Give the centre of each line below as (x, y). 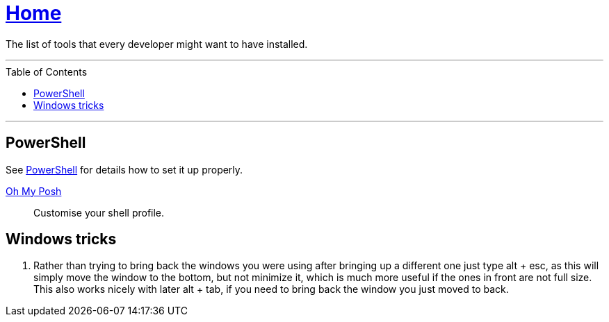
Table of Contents (47, 71)
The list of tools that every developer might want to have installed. (157, 44)
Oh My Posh (34, 191)
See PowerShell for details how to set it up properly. (124, 169)
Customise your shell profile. (99, 212)
